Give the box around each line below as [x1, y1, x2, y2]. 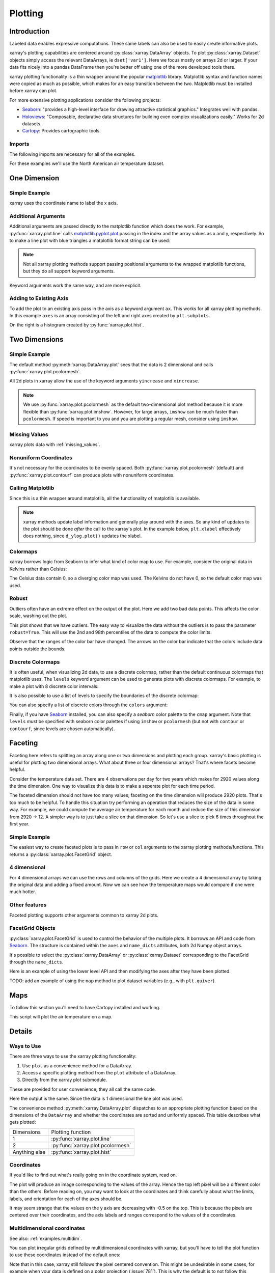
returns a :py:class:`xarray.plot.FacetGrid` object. [9, 851, 112, 857]
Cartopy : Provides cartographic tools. [22, 128, 101, 134]
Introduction [9, 27, 50, 36]
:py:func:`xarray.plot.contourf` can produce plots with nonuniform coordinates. [9, 472, 175, 478]
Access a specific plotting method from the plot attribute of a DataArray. [22, 1069, 177, 1075]
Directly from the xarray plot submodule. [22, 1077, 107, 1083]
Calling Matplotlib [9, 484, 54, 491]
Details [9, 1027, 33, 1036]
